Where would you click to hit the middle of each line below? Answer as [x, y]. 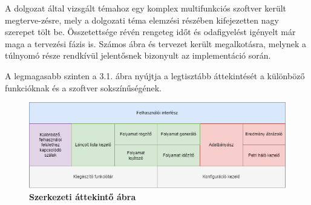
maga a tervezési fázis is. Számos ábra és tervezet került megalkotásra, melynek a [155, 43]
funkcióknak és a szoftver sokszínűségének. [83, 87]
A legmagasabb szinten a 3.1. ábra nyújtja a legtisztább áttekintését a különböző [155, 75]
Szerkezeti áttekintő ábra [83, 197]
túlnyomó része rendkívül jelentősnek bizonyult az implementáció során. [138, 55]
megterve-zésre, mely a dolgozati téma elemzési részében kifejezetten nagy [142, 20]
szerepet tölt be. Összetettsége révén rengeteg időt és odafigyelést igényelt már [150, 32]
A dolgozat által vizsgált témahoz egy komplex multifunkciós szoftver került [146, 8]
